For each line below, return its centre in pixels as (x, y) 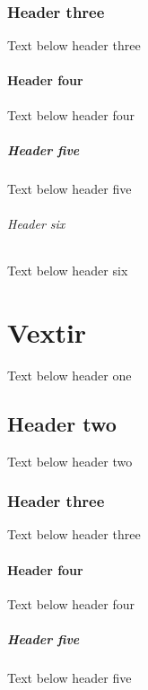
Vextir (47, 332)
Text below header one (70, 375)
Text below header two (70, 461)
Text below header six (68, 271)
